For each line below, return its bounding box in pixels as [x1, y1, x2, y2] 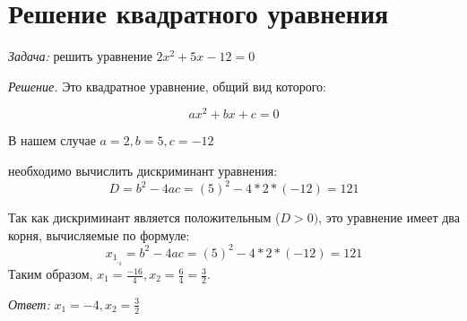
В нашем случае [8, 131, 96, 150]
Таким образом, [8, 265, 93, 283]
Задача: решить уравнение [8, 47, 152, 65]
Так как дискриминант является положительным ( [8, 208, 281, 227]
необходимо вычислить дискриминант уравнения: [8, 160, 278, 179]
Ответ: [8, 294, 50, 313]
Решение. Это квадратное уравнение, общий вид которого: [8, 76, 326, 95]
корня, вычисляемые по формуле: [8, 225, 190, 244]
